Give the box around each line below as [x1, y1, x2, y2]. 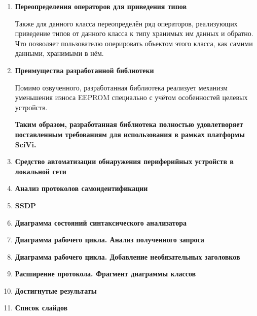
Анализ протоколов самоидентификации [15, 183, 148, 194]
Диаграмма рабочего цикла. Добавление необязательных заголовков [15, 251, 240, 262]
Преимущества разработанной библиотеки [15, 65, 154, 75]
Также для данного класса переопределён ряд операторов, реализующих [15, 18, 238, 28]
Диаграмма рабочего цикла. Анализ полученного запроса [15, 234, 204, 245]
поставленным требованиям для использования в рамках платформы [15, 129, 245, 139]
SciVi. [15, 139, 36, 149]
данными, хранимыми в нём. [15, 48, 104, 58]
